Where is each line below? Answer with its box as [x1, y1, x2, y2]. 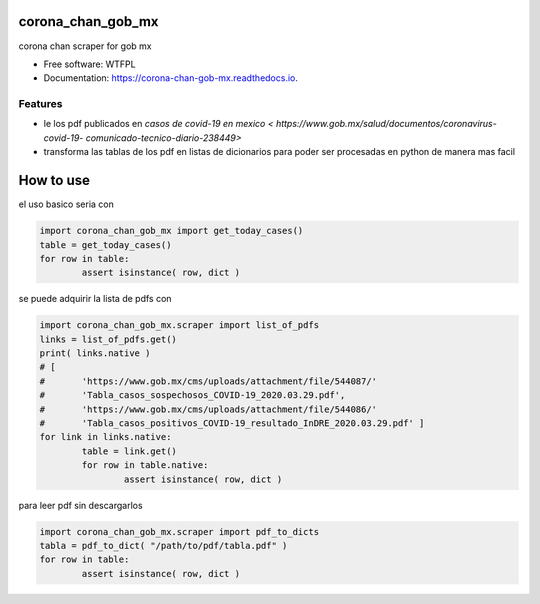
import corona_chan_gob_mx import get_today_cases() [39, 225, 304, 237]
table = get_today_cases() [39, 239, 172, 250]
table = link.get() [81, 445, 177, 457]
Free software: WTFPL [43, 58, 136, 70]
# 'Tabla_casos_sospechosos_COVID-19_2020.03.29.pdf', [39, 390, 346, 401]
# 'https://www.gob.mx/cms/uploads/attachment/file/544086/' [39, 403, 378, 415]
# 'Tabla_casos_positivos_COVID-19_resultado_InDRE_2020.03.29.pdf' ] [39, 417, 425, 429]
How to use [18, 172, 90, 189]
